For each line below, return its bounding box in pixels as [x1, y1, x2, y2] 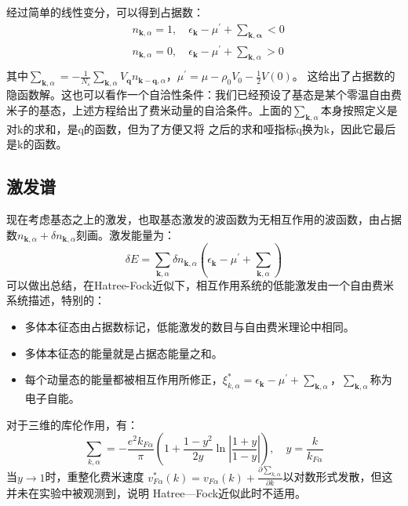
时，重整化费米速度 [45, 468, 144, 485]
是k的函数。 [6, 136, 67, 152]
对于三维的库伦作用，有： [6, 416, 138, 432]
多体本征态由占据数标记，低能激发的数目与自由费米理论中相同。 [24, 318, 355, 334]
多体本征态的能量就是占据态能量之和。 [24, 344, 223, 361]
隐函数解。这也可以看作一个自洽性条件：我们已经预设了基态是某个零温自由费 [6, 86, 402, 103]
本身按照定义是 [320, 101, 398, 118]
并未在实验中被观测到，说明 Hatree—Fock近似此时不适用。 [6, 485, 307, 501]
